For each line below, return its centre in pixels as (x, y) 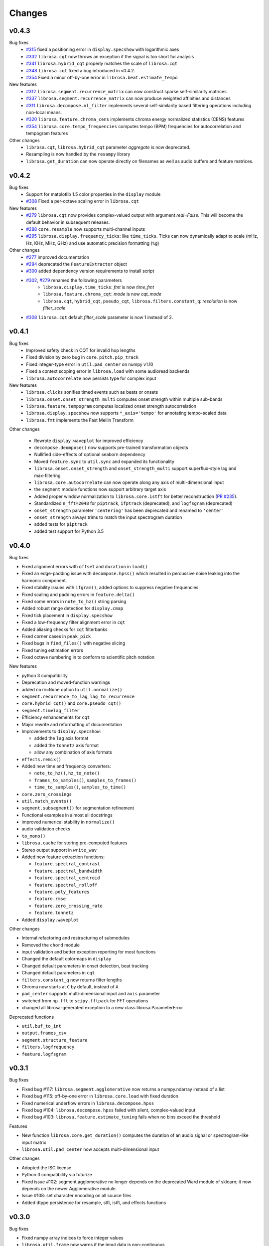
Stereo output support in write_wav (59, 850)
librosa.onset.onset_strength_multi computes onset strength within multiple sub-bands (124, 399)
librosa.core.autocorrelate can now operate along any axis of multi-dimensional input (129, 482)
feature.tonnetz (54, 913)
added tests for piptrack (61, 524)
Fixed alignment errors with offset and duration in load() (85, 566)
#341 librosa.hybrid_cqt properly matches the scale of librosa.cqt (102, 64)
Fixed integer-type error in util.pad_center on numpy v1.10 (90, 364)
